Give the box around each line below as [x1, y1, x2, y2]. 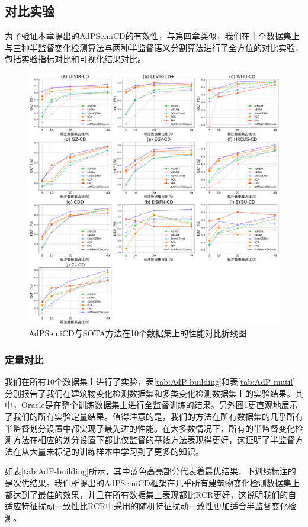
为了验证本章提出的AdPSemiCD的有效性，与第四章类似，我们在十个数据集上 [5, 30, 300, 42]
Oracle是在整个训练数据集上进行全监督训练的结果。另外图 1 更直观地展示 [21, 399, 298, 411]
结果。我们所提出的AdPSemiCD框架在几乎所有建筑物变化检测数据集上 [29, 476, 300, 489]
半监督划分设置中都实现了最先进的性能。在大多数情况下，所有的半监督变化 [5, 422, 295, 434]
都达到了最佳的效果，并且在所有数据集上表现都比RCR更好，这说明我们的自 [5, 488, 297, 500]
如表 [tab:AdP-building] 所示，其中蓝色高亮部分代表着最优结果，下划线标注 [5, 465, 288, 477]
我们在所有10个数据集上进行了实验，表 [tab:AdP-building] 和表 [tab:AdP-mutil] [5, 375, 296, 388]
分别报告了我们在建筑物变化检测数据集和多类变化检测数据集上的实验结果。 [5, 387, 295, 399]
